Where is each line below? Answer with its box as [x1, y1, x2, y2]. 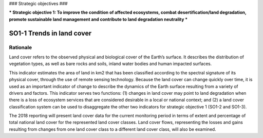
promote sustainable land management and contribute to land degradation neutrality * [9, 16, 188, 22]
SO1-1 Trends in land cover [9, 29, 92, 37]
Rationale [9, 44, 32, 51]
